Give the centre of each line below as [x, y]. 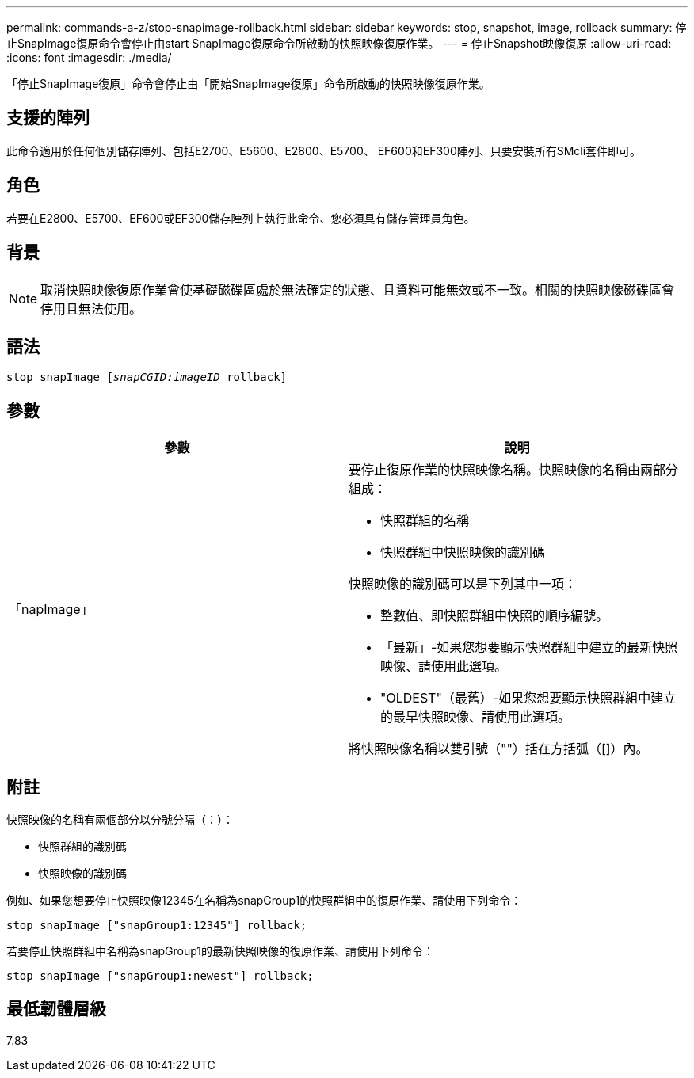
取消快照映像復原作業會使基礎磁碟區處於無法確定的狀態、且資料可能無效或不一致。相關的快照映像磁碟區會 [358, 289]
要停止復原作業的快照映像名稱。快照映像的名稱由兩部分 [514, 470]
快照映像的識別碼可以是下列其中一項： [463, 584]
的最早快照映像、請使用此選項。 [476, 717]
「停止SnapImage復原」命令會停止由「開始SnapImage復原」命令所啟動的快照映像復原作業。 [248, 84]
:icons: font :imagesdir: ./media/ [89, 57]
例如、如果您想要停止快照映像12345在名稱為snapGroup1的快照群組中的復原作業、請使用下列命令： [264, 901]
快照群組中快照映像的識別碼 [463, 552]
